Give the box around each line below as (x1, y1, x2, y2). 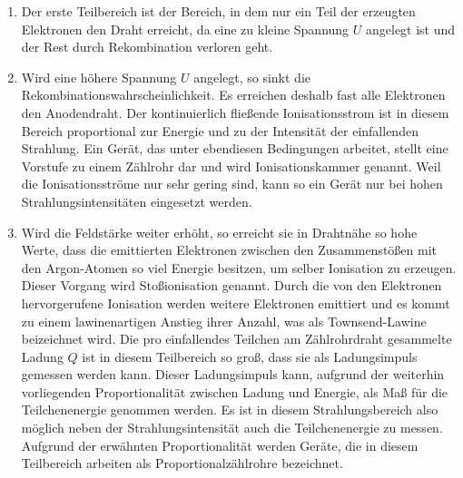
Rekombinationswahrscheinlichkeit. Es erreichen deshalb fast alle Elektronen (21, 85, 446, 104)
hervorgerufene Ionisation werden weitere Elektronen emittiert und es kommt (21, 293, 450, 312)
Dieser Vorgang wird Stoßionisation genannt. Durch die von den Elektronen (21, 276, 442, 295)
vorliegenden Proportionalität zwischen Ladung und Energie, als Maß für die (21, 382, 448, 401)
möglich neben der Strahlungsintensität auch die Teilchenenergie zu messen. (21, 418, 443, 437)
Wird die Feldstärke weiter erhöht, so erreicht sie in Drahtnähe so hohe (21, 222, 418, 241)
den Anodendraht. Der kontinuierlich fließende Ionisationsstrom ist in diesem (21, 102, 449, 122)
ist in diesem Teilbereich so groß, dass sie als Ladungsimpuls (82, 346, 418, 366)
